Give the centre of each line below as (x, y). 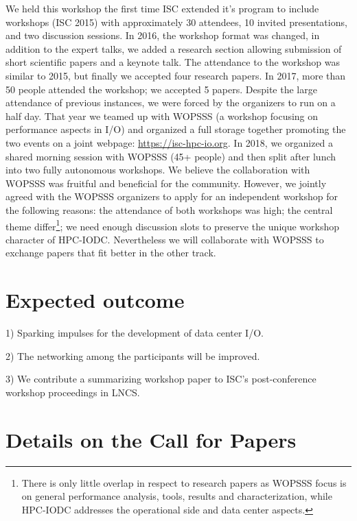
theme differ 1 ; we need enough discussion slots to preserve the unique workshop (173, 225)
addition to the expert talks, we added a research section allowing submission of (174, 48)
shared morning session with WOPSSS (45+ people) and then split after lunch (171, 156)
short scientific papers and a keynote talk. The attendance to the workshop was (173, 62)
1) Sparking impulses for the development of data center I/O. (135, 333)
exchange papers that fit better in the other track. (111, 253)
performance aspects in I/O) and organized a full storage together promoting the (176, 129)
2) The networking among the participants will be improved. (133, 355)
